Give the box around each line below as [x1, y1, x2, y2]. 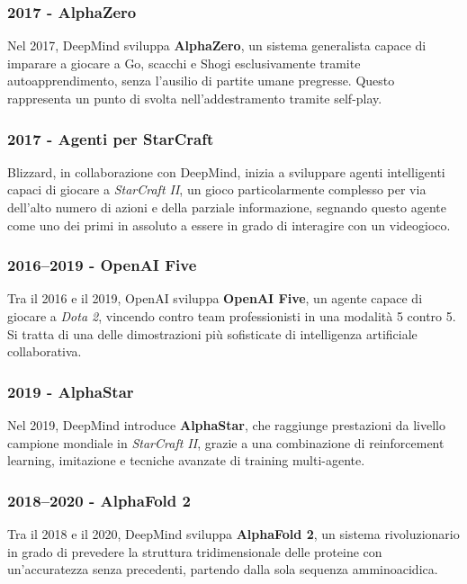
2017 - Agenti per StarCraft [7, 127, 214, 149]
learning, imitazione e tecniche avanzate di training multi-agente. [7, 451, 365, 470]
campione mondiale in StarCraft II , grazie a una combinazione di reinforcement [7, 433, 445, 452]
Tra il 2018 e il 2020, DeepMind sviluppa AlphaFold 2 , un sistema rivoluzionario [7, 525, 460, 543]
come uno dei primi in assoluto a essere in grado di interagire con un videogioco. [7, 215, 451, 234]
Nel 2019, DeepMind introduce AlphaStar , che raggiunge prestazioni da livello [7, 416, 445, 434]
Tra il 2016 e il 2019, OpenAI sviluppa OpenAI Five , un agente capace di [7, 289, 423, 308]
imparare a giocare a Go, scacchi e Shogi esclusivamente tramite [7, 53, 361, 72]
